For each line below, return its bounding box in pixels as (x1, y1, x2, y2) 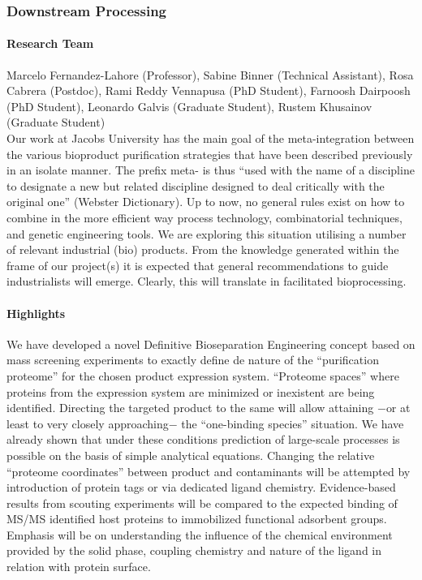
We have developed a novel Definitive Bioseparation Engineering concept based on (6, 335, 416, 352)
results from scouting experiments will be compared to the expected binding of (6, 494, 398, 511)
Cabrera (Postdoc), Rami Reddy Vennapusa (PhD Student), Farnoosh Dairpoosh (6, 82, 411, 99)
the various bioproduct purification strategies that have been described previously (6, 145, 413, 162)
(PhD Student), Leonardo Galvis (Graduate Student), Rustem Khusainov (6, 97, 372, 114)
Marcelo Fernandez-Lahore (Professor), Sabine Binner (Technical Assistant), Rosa (6, 66, 414, 83)
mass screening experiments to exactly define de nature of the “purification (6, 351, 379, 368)
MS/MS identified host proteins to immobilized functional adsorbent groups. (6, 510, 387, 527)
